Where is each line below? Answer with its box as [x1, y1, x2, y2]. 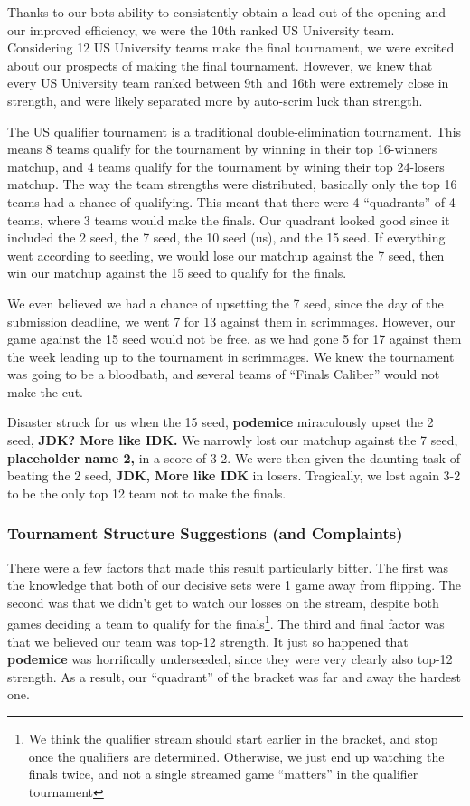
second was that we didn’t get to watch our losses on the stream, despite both [7, 593, 439, 612]
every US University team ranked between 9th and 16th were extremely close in [7, 73, 449, 92]
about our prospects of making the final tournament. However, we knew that [7, 55, 433, 74]
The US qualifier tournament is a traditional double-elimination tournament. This [7, 121, 462, 140]
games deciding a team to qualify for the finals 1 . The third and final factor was [7, 612, 445, 633]
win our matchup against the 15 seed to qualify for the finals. [7, 263, 347, 282]
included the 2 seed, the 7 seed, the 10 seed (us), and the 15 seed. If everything [7, 228, 446, 247]
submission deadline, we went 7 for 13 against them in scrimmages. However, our [7, 311, 456, 330]
